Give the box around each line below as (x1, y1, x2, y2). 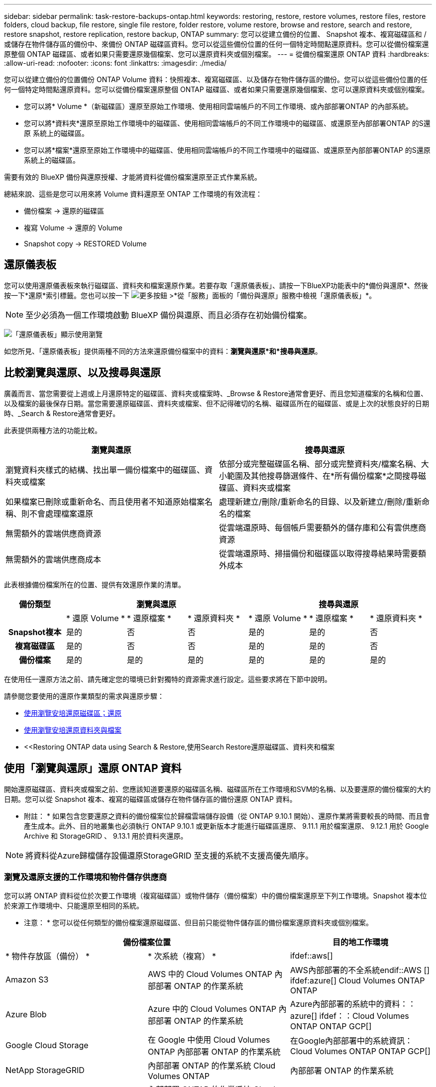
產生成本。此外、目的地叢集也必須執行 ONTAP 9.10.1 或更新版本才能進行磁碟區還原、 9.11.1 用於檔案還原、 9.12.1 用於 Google (24, 821, 429, 830)
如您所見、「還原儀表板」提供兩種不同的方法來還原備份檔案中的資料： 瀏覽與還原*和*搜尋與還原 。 (4, 346, 322, 355)
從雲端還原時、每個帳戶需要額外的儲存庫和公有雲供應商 (219, 522, 427, 533)
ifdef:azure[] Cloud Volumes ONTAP (290, 976, 425, 986)
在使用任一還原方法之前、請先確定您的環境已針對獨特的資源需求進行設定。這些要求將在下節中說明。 (4, 674, 331, 683)
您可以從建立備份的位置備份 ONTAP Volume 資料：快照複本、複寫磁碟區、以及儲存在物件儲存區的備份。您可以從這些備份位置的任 (4, 75, 428, 84)
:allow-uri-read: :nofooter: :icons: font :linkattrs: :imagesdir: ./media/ (4, 59, 227, 67)
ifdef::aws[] (290, 951, 333, 961)
